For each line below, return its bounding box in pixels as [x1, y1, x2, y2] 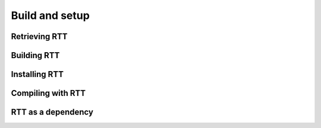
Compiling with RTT [11, 88, 86, 98]
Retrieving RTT [11, 31, 68, 41]
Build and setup [11, 9, 90, 22]
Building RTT [11, 50, 60, 60]
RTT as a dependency [11, 107, 93, 117]
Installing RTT [11, 69, 64, 79]
